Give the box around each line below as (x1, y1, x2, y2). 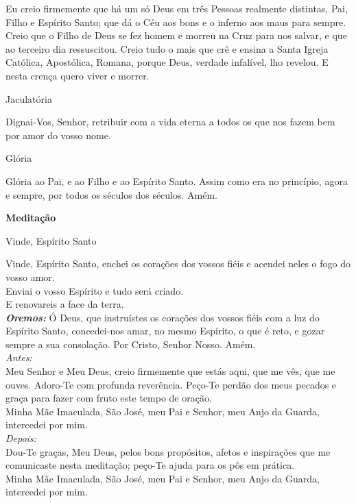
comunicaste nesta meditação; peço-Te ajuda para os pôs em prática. (5, 458, 295, 472)
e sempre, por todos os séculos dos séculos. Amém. (5, 187, 218, 201)
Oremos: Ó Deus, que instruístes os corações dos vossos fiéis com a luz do (5, 310, 320, 324)
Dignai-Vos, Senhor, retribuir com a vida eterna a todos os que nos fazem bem (5, 114, 335, 129)
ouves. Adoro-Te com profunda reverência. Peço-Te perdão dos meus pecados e (5, 377, 337, 391)
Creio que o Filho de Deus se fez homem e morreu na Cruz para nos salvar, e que (5, 28, 347, 42)
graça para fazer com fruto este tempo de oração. (5, 391, 212, 405)
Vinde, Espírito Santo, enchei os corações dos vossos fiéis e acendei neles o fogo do (5, 256, 351, 271)
